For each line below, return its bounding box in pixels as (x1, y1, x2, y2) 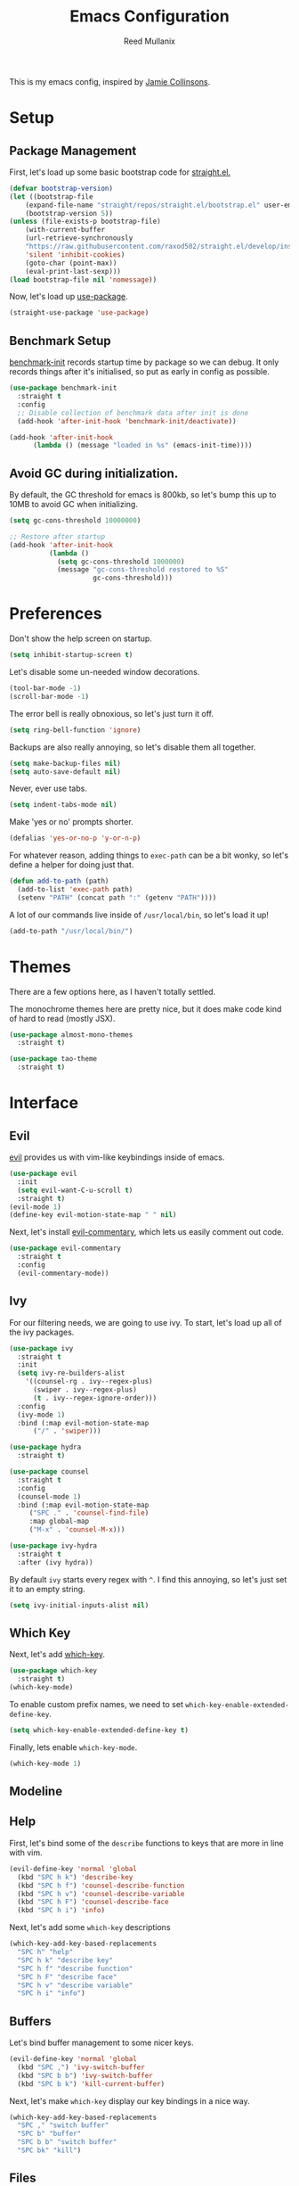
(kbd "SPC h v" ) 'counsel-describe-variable (17, 1889, 185, 1898)
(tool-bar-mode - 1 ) (9, 684, 82, 693)
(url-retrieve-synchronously (25, 234, 133, 242)
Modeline (9, 1784, 63, 1799)
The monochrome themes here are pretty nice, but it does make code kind (9, 1003, 282, 1014)
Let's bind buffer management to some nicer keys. (9, 2037, 194, 2048)
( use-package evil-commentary (9, 1244, 122, 1253)
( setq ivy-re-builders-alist (17, 1368, 125, 1378)
